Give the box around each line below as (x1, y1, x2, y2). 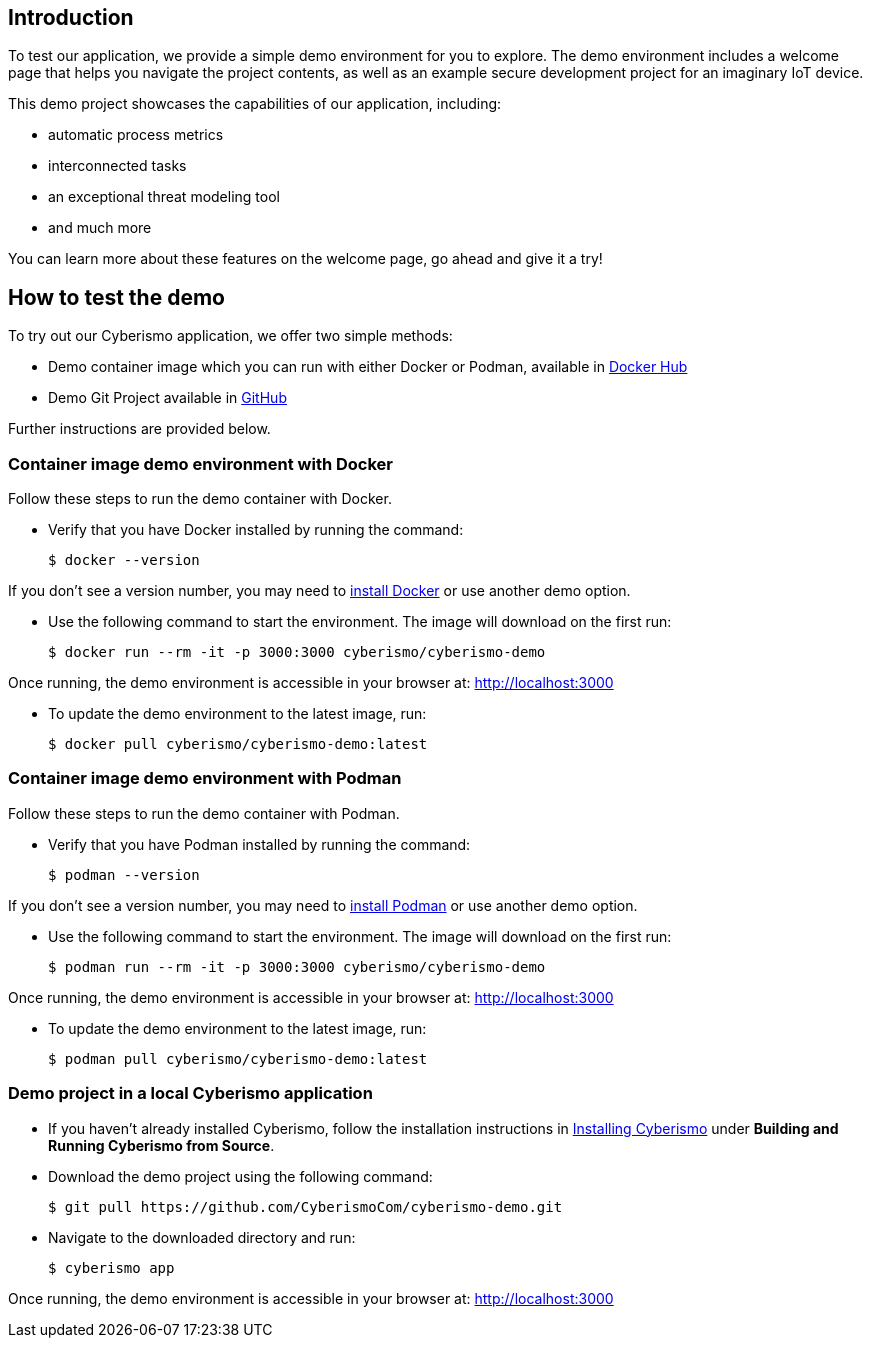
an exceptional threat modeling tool (48, 188, 280, 206)
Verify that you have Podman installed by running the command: (48, 835, 471, 853)
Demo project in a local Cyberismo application (8, 1083, 373, 1104)
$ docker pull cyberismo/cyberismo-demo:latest (48, 736, 428, 753)
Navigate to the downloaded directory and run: (48, 1228, 356, 1246)
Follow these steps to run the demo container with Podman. (8, 804, 400, 822)
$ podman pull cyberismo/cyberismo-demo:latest (48, 1050, 428, 1067)
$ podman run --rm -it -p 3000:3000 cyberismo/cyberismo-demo (48, 958, 546, 975)
